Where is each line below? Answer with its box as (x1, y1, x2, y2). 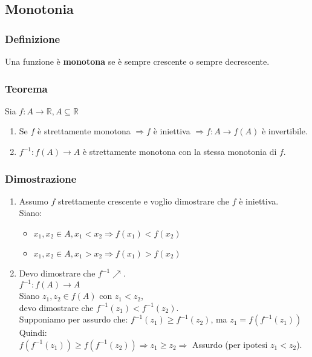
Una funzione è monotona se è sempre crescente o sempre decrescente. (5, 55, 270, 67)
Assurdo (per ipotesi (192, 338, 268, 350)
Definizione (5, 31, 60, 46)
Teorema (5, 80, 48, 96)
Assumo (19, 194, 48, 207)
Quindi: (19, 326, 47, 339)
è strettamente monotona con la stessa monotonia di (82, 145, 277, 157)
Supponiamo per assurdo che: (19, 313, 128, 326)
